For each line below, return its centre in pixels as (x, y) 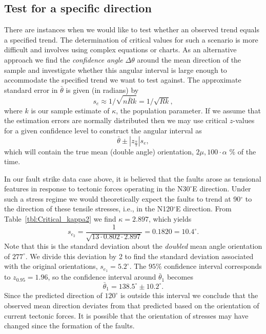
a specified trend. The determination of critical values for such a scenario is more (131, 39)
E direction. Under (222, 189)
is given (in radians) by (102, 90)
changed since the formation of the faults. (69, 326)
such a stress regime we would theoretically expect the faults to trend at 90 (122, 198)
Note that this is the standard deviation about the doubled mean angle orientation (133, 246)
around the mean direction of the (189, 59)
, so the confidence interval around (102, 277)
